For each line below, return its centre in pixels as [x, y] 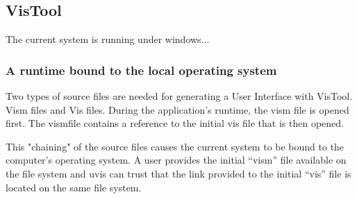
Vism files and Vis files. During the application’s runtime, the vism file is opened [177, 109]
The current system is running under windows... [108, 39]
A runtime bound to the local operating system [141, 70]
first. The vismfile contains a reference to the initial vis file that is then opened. [175, 123]
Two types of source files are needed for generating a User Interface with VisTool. [179, 96]
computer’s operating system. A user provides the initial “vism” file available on [176, 160]
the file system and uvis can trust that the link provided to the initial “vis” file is [178, 173]
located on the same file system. [74, 187]
